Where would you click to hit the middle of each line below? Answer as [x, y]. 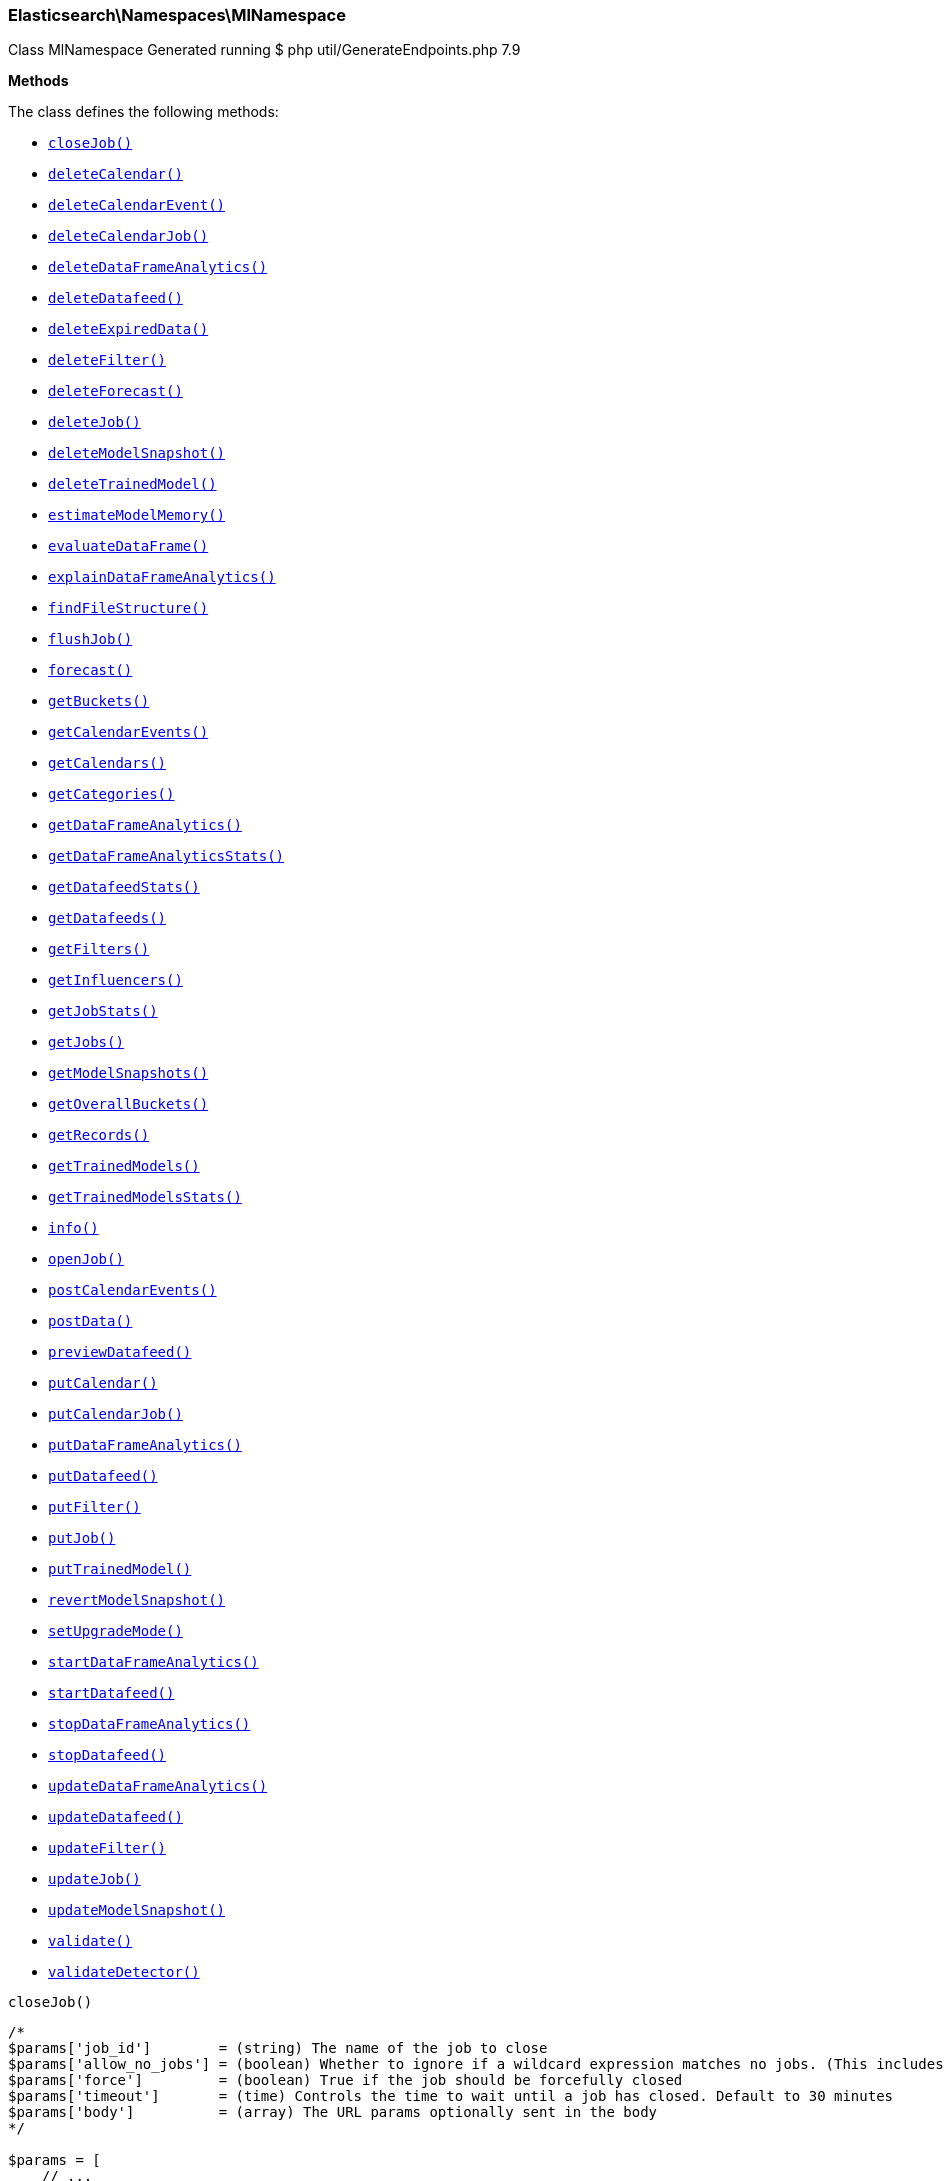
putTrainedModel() [120, 1569]
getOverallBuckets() [128, 1104]
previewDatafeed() [120, 1352]
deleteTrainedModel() [132, 484]
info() [73, 1228]
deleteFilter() [107, 360]
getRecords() [99, 1135]
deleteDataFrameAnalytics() [158, 267]
